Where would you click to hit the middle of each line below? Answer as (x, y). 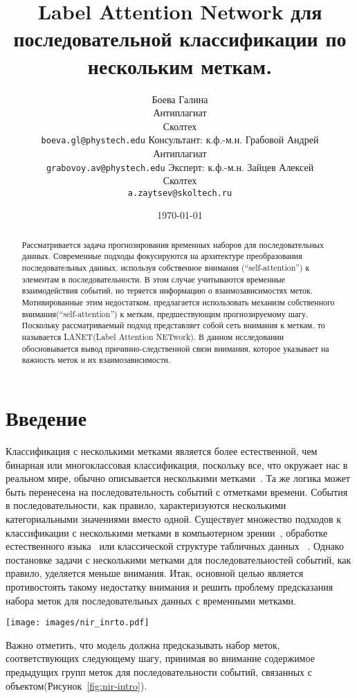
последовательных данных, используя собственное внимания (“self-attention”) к (166, 268)
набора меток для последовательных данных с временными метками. (151, 600)
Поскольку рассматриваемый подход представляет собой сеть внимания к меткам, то (173, 325)
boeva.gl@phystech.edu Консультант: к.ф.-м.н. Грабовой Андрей (180, 140)
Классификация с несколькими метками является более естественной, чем (162, 450)
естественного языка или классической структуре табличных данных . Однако (175, 546)
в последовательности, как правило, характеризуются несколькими (146, 505)
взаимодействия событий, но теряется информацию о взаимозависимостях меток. (167, 290)
